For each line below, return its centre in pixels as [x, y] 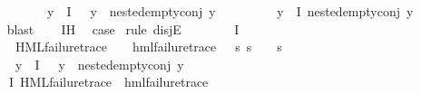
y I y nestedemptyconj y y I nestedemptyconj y [230, 11]
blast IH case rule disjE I [123, 28]
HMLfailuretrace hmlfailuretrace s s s [148, 47]
